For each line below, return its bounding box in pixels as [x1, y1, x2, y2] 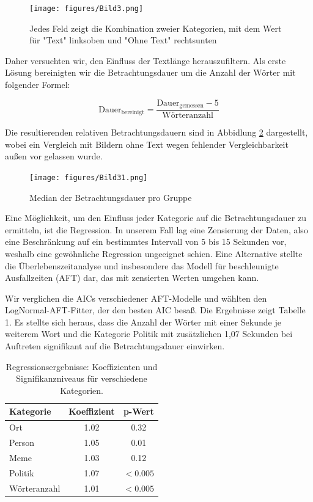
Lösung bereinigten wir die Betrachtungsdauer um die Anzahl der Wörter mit [5, 66, 296, 79]
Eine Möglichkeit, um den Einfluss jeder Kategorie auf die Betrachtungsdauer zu [5, 211, 306, 224]
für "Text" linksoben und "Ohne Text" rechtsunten [29, 34, 217, 46]
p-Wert [123, 405, 154, 418]
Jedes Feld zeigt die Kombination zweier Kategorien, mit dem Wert [29, 21, 282, 34]
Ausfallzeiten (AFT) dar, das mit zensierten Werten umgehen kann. [5, 271, 259, 284]
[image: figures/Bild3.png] [29, 4, 144, 13]
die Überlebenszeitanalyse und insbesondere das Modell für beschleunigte [5, 259, 279, 272]
